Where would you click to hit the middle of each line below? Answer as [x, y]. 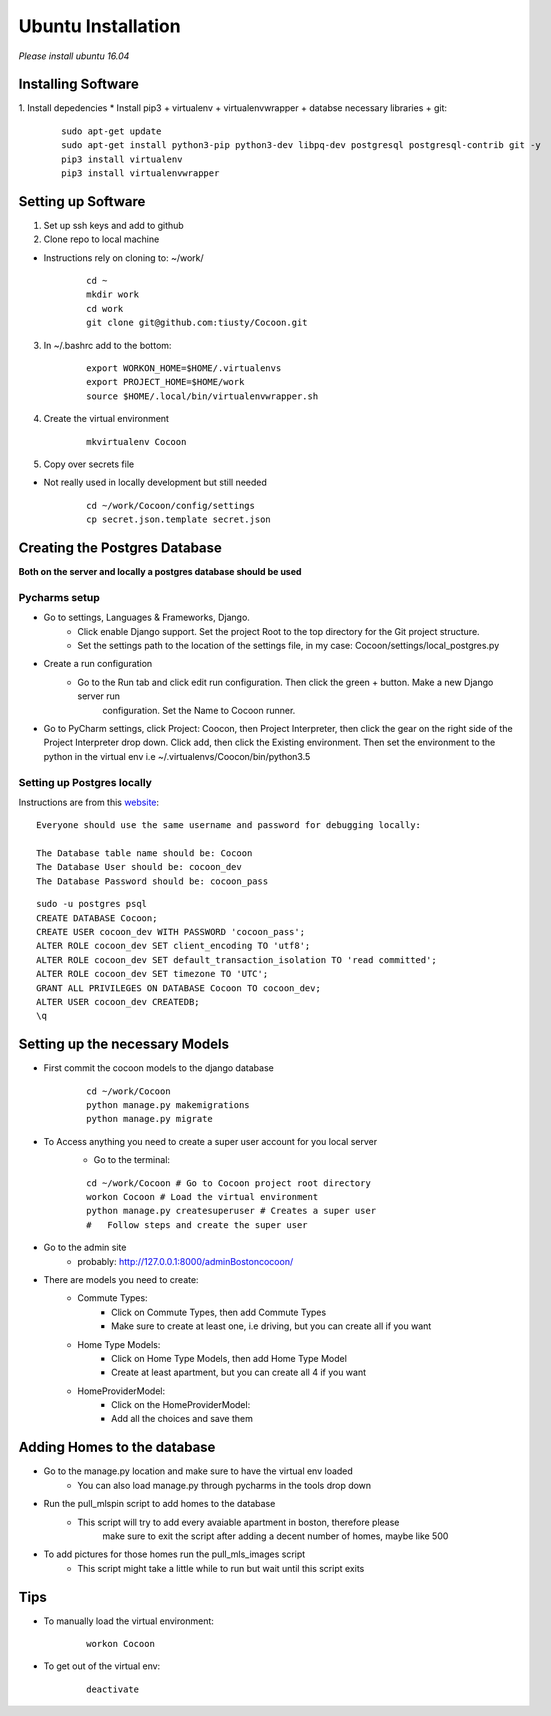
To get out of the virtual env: [102, 1666]
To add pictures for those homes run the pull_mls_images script [174, 1554]
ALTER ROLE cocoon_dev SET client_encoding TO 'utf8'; [173, 946]
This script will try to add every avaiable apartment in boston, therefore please [238, 1522]
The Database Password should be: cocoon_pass [152, 881]
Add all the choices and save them [182, 1419]
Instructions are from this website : [89, 802]
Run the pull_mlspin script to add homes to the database [159, 1504]
